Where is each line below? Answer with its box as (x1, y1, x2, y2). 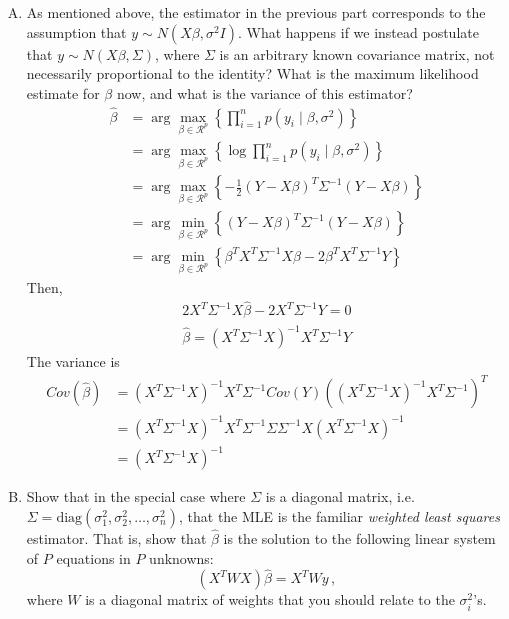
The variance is (26, 351, 120, 372)
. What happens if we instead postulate (237, 21, 479, 42)
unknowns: (149, 547, 214, 568)
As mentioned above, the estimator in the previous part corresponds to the (26, 2, 486, 22)
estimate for (26, 82, 100, 103)
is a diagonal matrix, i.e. (265, 486, 415, 507)
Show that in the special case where (26, 486, 246, 507)
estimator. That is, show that (26, 528, 207, 549)
